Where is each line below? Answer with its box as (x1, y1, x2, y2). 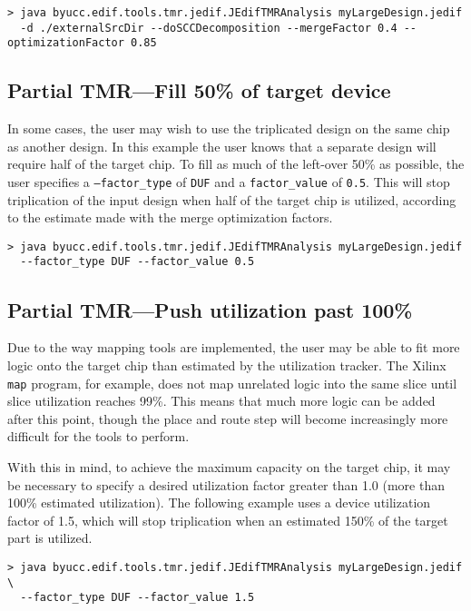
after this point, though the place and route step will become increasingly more (7, 409, 448, 428)
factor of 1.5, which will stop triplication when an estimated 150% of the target (7, 510, 448, 529)
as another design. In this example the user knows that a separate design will (7, 136, 437, 155)
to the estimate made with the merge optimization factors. (7, 208, 333, 227)
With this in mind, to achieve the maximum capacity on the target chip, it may (7, 457, 451, 476)
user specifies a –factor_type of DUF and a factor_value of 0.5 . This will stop (7, 172, 450, 191)
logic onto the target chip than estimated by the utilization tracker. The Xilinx (7, 355, 446, 374)
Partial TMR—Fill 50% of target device (7, 76, 391, 104)
